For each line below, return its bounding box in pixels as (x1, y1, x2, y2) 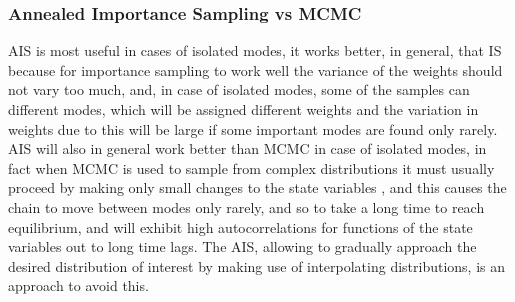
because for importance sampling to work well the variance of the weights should (8, 59, 503, 80)
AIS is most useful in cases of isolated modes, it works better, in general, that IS (8, 40, 502, 61)
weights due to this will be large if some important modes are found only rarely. (8, 118, 498, 139)
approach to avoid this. (8, 275, 149, 296)
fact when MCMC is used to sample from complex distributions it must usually (8, 157, 495, 178)
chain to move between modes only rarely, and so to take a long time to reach (8, 196, 485, 217)
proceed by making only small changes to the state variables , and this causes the (8, 177, 507, 198)
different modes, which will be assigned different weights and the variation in (8, 99, 479, 119)
